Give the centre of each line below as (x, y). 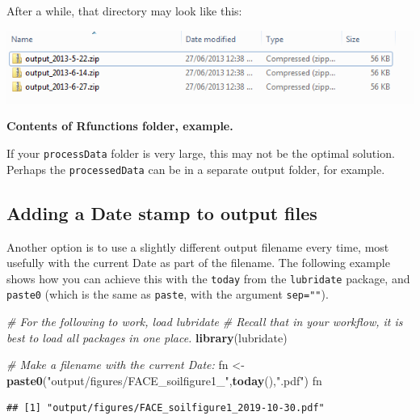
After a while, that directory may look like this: (124, 11)
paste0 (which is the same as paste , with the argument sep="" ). (168, 294)
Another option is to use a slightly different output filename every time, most (198, 246)
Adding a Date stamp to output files (162, 212)
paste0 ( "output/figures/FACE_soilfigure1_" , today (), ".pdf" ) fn (164, 380)
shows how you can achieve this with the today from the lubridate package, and (208, 278)
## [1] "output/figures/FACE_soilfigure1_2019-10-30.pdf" (166, 408)
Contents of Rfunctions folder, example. (120, 126)
